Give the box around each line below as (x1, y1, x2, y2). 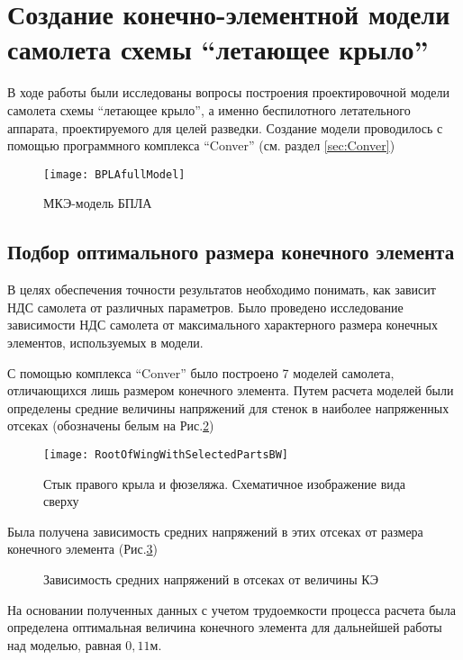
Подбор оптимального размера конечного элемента (7, 238, 455, 266)
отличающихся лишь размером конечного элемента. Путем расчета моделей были (7, 381, 454, 400)
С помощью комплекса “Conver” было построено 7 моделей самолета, (7, 363, 395, 382)
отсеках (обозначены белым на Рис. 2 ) (7, 416, 214, 435)
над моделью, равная (7, 635, 122, 654)
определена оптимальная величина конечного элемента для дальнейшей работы (7, 618, 442, 637)
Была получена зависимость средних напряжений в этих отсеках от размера (7, 521, 423, 540)
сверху (43, 492, 79, 511)
